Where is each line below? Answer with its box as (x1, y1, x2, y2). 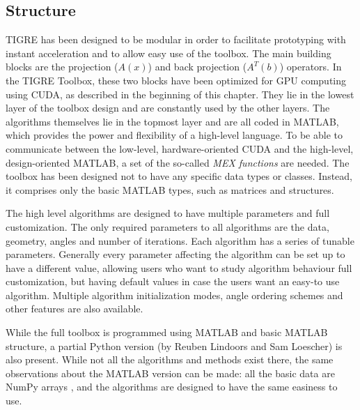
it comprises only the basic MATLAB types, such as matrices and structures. (6, 182, 334, 197)
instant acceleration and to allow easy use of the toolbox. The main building (6, 45, 331, 60)
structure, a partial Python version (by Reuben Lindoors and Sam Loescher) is (6, 338, 343, 353)
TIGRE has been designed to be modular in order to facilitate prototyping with (6, 32, 346, 47)
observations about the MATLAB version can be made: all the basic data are (6, 365, 335, 380)
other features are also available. (6, 301, 143, 316)
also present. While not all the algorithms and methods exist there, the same (6, 352, 334, 367)
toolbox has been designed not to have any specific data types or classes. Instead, (6, 169, 353, 183)
